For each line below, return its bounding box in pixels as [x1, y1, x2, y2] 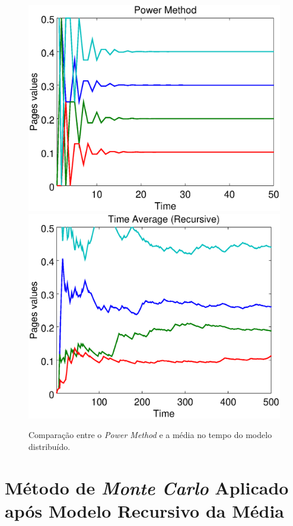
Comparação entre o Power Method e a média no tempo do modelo [28, 429, 272, 441]
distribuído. [28, 440, 71, 452]
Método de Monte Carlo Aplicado [5, 475, 289, 500]
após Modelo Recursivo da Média [5, 498, 284, 522]
